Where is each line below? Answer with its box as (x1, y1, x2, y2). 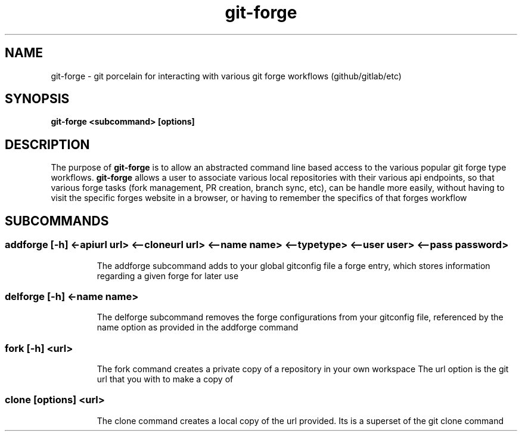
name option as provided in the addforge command (97, 322, 299, 333)
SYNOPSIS (5, 91, 70, 107)
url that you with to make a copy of (97, 374, 234, 384)
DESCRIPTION (5, 137, 90, 152)
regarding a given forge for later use (97, 270, 239, 281)
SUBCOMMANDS (5, 213, 109, 228)
